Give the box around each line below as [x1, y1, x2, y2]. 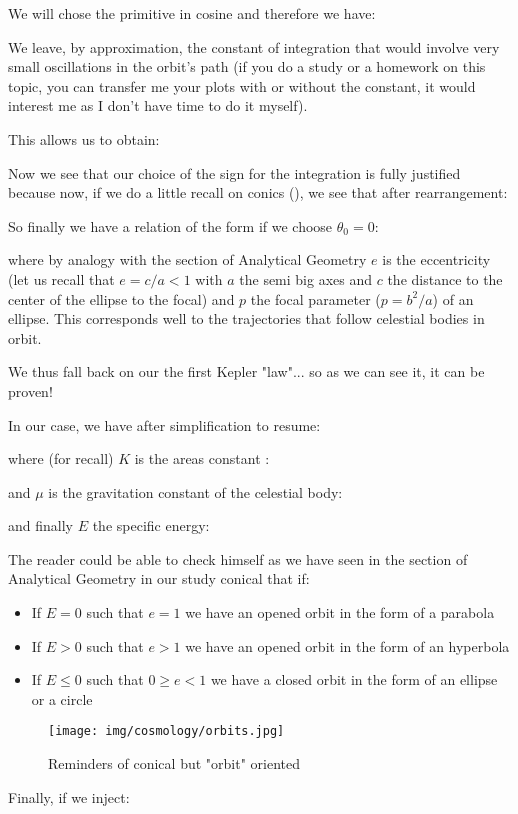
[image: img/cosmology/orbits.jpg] [48, 724, 285, 739]
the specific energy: [92, 515, 210, 536]
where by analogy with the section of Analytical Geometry [8, 249, 367, 270]
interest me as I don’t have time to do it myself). [8, 95, 308, 116]
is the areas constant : [134, 448, 270, 469]
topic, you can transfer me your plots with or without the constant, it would [8, 75, 476, 96]
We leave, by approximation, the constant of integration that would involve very [8, 36, 500, 57]
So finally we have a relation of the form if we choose [8, 215, 333, 236]
